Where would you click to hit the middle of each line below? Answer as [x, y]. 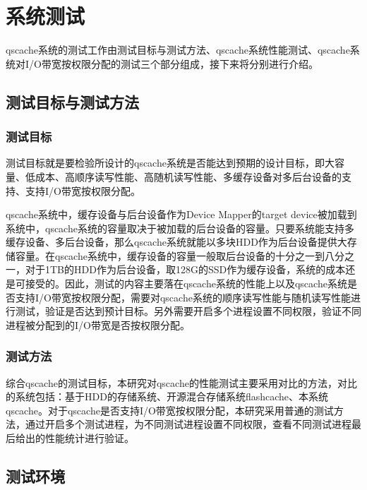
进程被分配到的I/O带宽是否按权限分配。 [98, 324]
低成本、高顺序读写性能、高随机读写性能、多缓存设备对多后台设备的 [183, 176]
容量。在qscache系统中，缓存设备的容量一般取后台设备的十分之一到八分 [180, 255]
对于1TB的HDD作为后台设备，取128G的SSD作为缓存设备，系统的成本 [185, 269]
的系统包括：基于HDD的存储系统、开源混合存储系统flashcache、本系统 [167, 396]
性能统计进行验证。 [89, 438]
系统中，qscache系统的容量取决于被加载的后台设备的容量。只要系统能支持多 [180, 228]
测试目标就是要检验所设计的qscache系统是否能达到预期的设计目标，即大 [170, 163]
